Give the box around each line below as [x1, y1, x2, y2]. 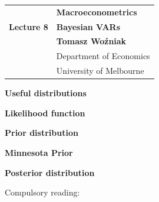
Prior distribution [5, 126, 78, 139]
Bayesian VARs [56, 20, 121, 32]
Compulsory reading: [5, 186, 80, 198]
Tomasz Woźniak [56, 35, 127, 47]
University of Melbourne [56, 64, 144, 77]
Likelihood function [5, 106, 85, 119]
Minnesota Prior [5, 146, 73, 158]
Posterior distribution [5, 166, 95, 178]
